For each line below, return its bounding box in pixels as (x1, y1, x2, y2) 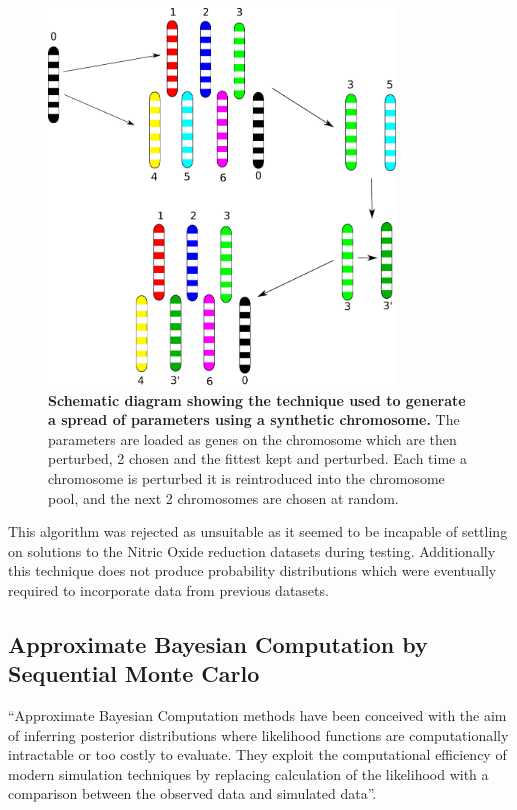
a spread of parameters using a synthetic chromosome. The (48, 409, 460, 430)
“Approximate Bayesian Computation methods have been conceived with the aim (8, 705, 507, 726)
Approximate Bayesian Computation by (8, 628, 428, 659)
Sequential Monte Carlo (8, 658, 260, 689)
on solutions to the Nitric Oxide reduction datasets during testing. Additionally (8, 540, 496, 561)
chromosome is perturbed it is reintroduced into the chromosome (48, 467, 445, 488)
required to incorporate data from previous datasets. (8, 579, 329, 600)
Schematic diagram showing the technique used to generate (48, 389, 466, 410)
